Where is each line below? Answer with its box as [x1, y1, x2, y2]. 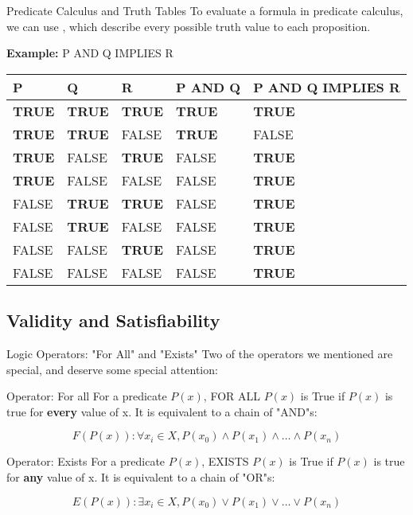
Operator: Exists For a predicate [6, 453, 166, 470]
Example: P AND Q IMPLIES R [6, 45, 173, 61]
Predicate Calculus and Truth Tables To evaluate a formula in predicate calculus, [6, 2, 403, 18]
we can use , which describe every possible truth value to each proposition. [6, 18, 371, 34]
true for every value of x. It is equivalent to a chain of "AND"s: [6, 403, 318, 419]
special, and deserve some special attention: [6, 361, 218, 377]
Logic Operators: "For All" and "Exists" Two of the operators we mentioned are [6, 345, 393, 361]
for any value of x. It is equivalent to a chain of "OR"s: [6, 468, 275, 485]
